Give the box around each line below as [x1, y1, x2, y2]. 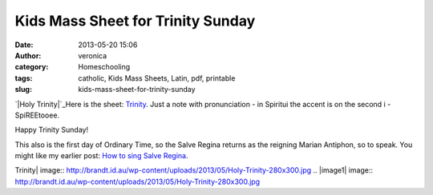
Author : [14, 50, 42, 60]
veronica [78, 50, 107, 60]
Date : [14, 40, 34, 50]
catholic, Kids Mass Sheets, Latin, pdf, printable [78, 73, 236, 83]
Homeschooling [78, 62, 131, 72]
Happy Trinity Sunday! [14, 125, 88, 135]
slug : [14, 85, 32, 94]
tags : [14, 73, 33, 83]
